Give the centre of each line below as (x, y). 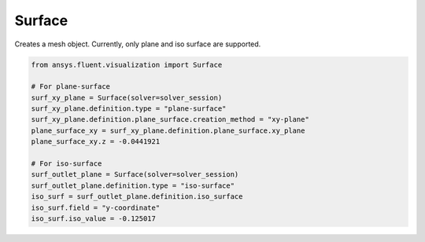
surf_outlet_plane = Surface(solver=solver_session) (135, 174)
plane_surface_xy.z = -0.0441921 (96, 142)
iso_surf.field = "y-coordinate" (96, 207)
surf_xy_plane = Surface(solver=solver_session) (127, 97)
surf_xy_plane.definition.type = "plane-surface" (129, 109)
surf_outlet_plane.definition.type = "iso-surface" (133, 185)
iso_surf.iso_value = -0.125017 (94, 219)
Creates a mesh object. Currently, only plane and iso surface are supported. (138, 44)
